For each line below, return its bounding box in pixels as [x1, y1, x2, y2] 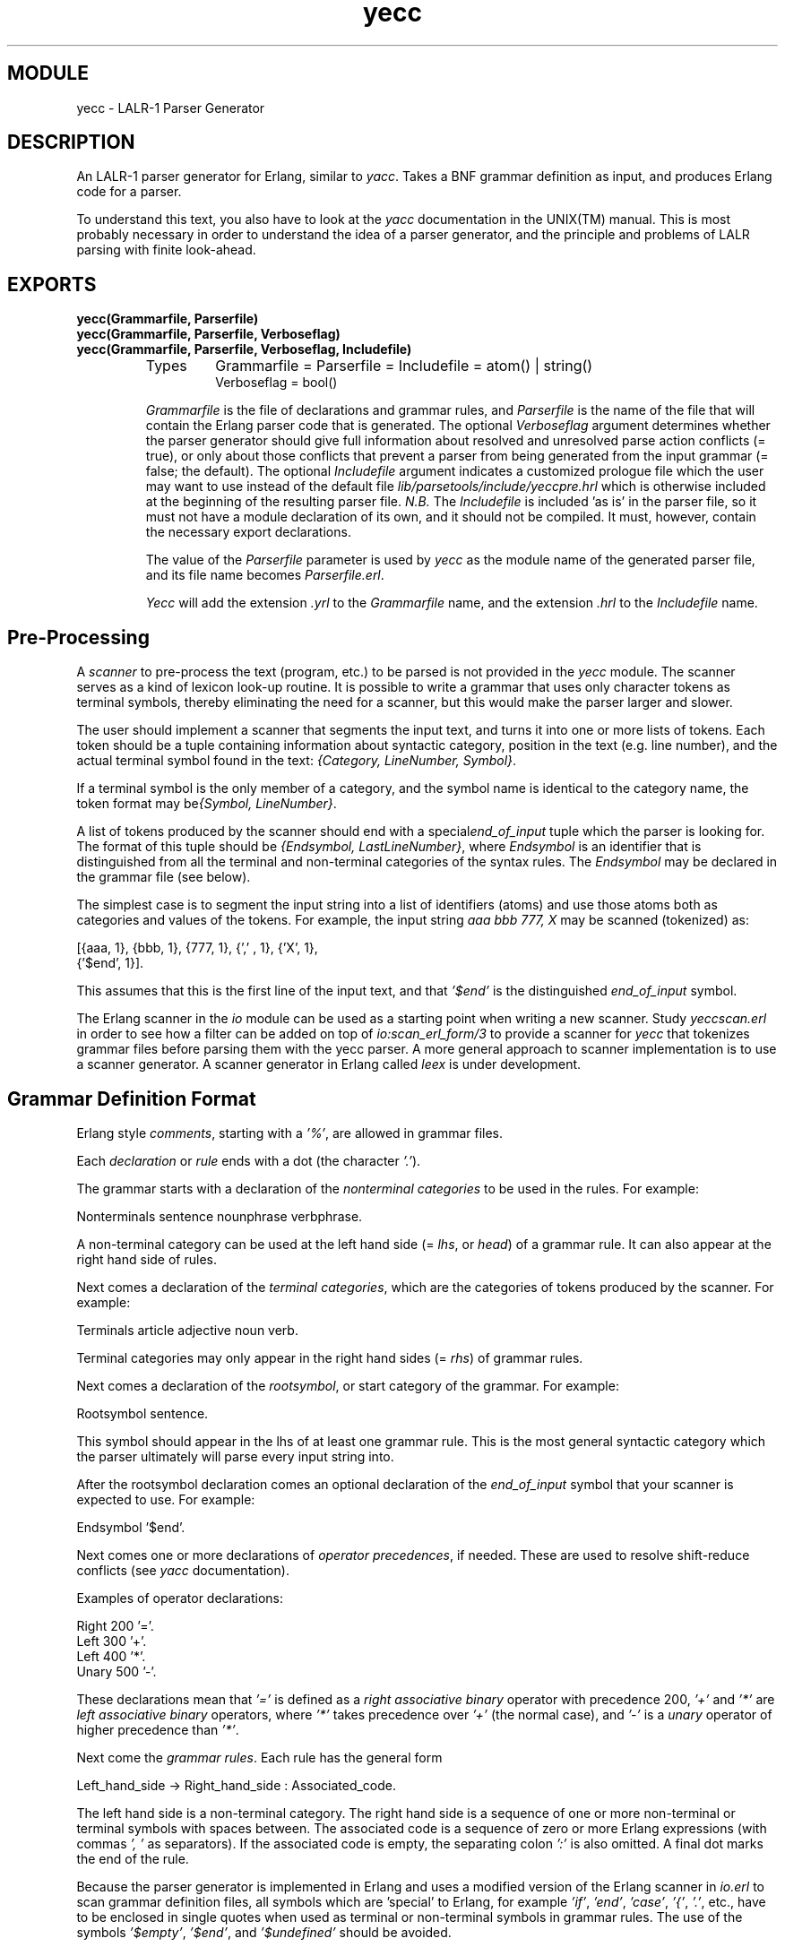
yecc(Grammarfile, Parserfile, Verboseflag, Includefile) [76, 341, 412, 358]
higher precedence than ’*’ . [76, 1721, 239, 1737]
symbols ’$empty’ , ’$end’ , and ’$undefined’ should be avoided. [76, 1924, 452, 1940]
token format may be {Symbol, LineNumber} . [76, 796, 337, 812]
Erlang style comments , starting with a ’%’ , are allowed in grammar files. [76, 1124, 504, 1141]
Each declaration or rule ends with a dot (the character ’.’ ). [76, 1152, 421, 1168]
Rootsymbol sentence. [76, 1405, 209, 1421]
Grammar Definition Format [7, 1087, 256, 1110]
